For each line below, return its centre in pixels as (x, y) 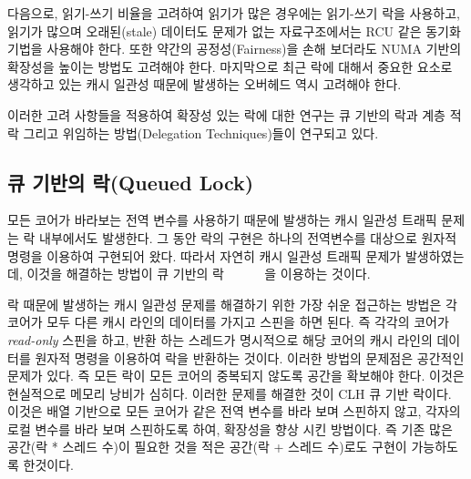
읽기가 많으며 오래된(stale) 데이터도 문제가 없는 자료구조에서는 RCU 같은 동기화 (234, 31)
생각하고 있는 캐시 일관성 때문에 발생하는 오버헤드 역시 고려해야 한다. (205, 84)
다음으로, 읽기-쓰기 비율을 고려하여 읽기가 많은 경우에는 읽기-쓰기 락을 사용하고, (234, 13)
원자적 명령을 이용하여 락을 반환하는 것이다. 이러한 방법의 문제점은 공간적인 (250, 357)
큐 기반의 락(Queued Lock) (131, 182)
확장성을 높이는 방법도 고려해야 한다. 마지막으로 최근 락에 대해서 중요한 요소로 (230, 66)
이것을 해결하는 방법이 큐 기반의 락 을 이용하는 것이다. (199, 274)
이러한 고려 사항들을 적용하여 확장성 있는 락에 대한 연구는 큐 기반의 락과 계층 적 (235, 114)
